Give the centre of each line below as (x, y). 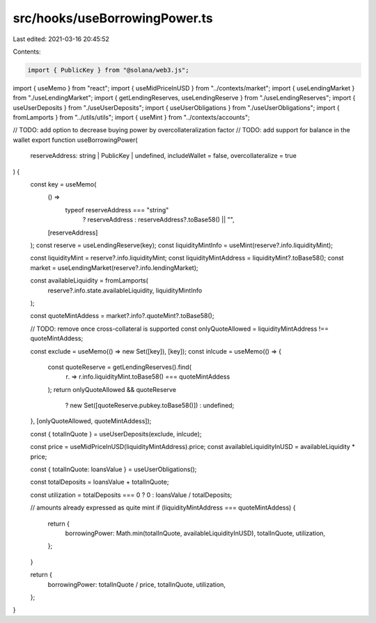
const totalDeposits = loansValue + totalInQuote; (100, 482)
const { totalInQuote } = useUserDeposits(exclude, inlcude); (116, 434)
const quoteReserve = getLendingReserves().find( (119, 367)
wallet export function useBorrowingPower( (76, 140)
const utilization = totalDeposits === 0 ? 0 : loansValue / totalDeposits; (131, 495)
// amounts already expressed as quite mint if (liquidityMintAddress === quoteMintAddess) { (163, 507)
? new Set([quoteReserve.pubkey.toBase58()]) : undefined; (150, 405)
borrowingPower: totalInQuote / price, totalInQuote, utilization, (137, 584)
